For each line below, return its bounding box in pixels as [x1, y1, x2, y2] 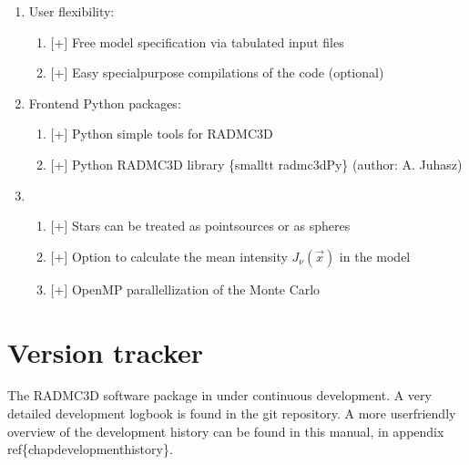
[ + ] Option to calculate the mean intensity [50, 246, 288, 265]
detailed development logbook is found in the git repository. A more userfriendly [7, 404, 456, 423]
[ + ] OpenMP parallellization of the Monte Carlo [50, 279, 321, 298]
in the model [339, 246, 411, 265]
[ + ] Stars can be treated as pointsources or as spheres [50, 216, 351, 235]
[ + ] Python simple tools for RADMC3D [50, 124, 273, 143]
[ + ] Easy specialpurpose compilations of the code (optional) [50, 63, 384, 82]
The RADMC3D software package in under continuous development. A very [7, 386, 432, 405]
